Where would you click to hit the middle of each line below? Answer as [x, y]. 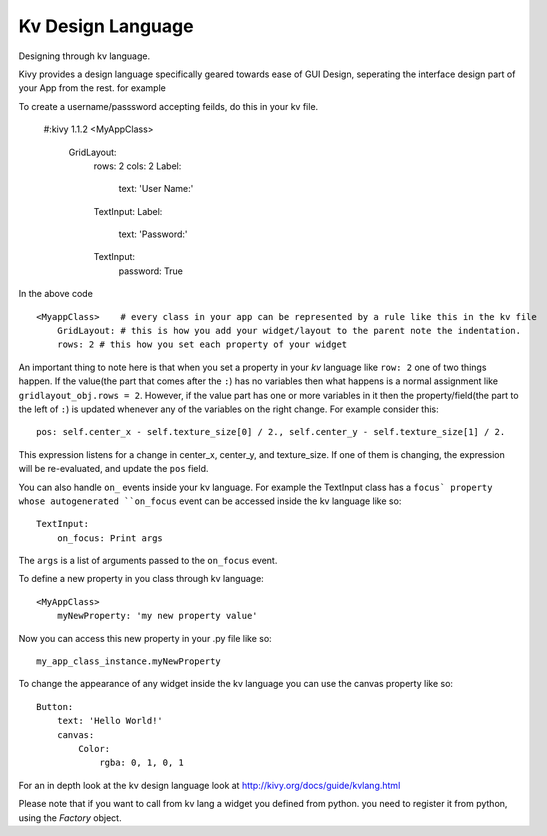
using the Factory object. [70, 817]
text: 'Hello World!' [110, 721]
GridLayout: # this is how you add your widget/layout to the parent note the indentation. [289, 331]
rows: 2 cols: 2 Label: [137, 166]
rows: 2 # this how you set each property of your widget [202, 344]
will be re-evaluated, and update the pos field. [113, 469]
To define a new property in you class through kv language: [141, 579]
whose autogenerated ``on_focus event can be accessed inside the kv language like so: [210, 501]
